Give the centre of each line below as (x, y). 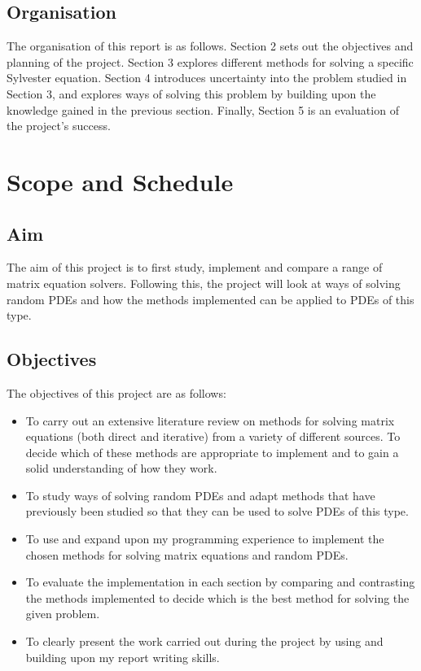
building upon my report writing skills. (123, 657)
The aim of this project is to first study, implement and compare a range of (195, 267)
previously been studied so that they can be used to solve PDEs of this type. (217, 511)
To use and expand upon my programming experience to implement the (205, 539)
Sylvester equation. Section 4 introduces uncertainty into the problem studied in (207, 78)
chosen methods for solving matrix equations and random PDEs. (187, 554)
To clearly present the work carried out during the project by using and (204, 641)
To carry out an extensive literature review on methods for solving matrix (210, 420)
